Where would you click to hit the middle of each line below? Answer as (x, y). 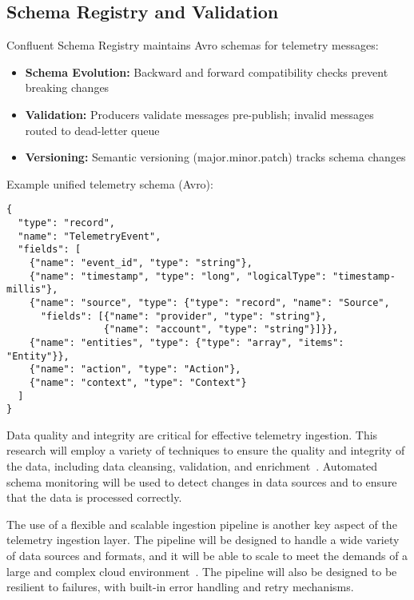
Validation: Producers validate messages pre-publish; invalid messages (199, 114)
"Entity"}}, (38, 356)
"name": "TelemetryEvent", (90, 236)
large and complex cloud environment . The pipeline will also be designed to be (202, 571)
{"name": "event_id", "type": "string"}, (141, 262)
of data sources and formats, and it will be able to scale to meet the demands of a (207, 556)
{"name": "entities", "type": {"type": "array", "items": (187, 342)
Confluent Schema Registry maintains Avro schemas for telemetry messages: (193, 45)
